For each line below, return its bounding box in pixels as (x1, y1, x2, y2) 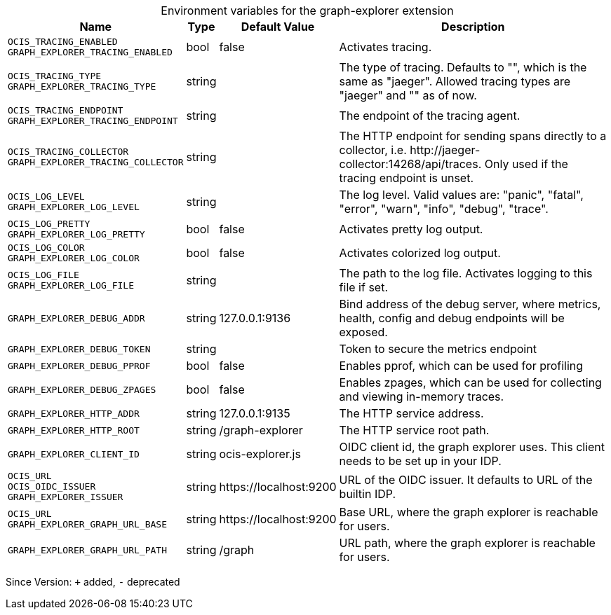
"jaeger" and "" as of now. (339, 88, 477, 102)
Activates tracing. (339, 40, 432, 54)
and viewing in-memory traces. (339, 389, 504, 403)
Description (441, 20, 505, 34)
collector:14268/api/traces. (339, 157, 482, 171)
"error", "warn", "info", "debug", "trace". (339, 202, 549, 216)
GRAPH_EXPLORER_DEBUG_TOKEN (8, 343, 151, 354)
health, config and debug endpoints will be (339, 311, 565, 325)
